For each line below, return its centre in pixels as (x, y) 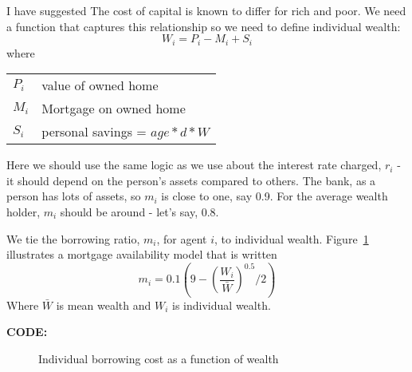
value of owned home (100, 85)
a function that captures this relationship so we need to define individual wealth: (204, 26)
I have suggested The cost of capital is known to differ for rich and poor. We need (206, 10)
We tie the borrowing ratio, (73, 238)
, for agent (182, 238)
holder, (24, 212)
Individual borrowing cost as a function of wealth (159, 359)
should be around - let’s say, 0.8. (139, 212)
